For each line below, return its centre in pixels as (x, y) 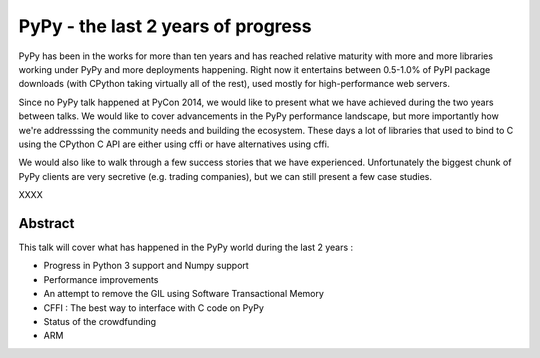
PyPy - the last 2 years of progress (165, 26)
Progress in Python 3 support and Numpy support (146, 266)
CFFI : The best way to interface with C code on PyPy (154, 307)
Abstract (46, 223)
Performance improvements (101, 279)
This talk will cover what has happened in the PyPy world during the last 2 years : (186, 247)
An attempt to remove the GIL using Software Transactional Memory (184, 294)
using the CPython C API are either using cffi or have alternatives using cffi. (174, 144)
